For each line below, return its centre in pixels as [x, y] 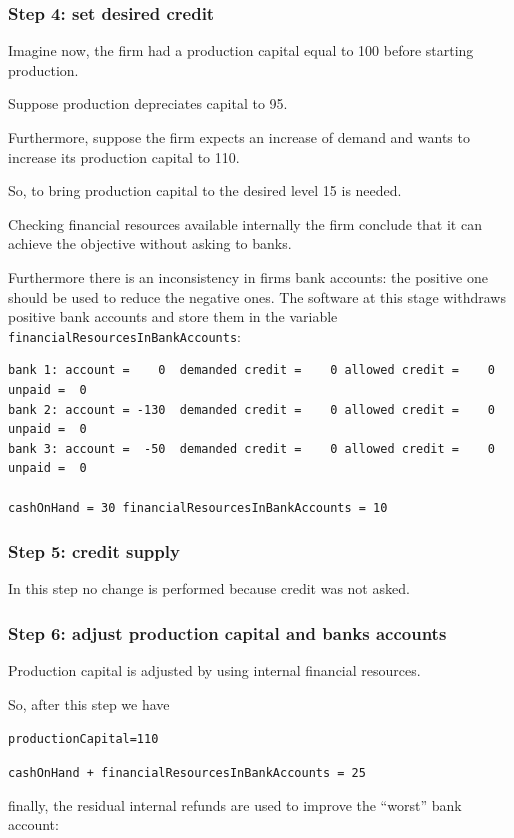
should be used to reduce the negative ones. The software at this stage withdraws [257, 296]
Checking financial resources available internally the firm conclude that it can [245, 223]
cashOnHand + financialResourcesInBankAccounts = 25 [187, 773]
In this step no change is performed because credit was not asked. [209, 588]
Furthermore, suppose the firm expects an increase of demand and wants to [239, 137]
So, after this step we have [89, 703]
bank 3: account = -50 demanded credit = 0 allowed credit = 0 [251, 448]
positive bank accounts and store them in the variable [173, 316]
